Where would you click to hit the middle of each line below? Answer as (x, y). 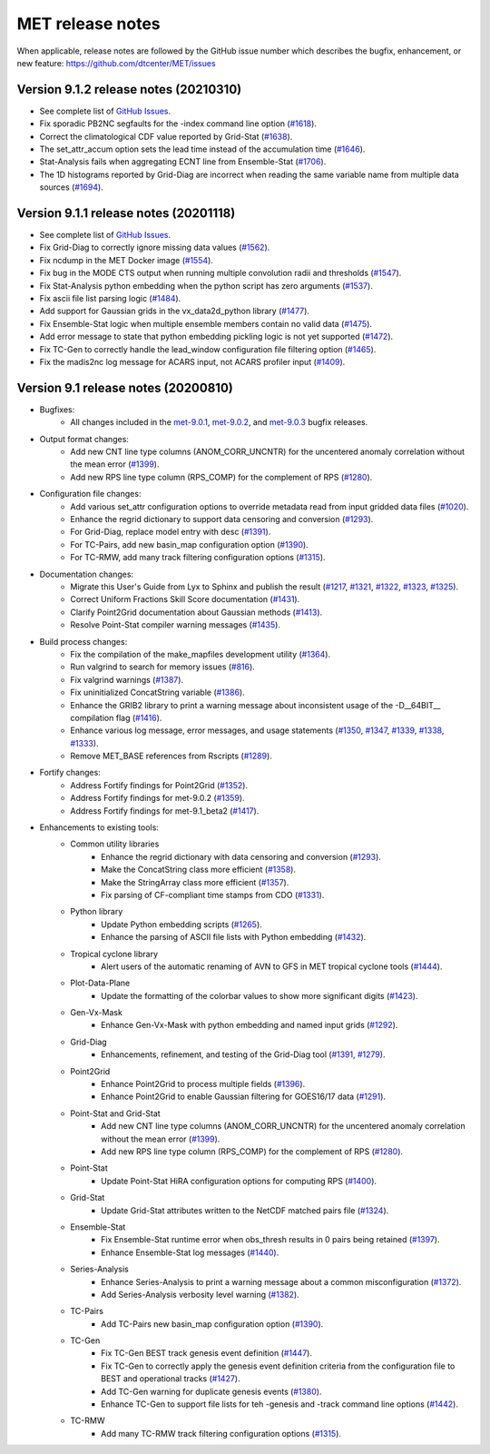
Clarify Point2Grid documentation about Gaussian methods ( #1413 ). (196, 612)
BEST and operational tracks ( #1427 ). (171, 1379)
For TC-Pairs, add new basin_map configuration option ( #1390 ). (189, 544)
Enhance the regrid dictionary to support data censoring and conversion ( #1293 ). (222, 519)
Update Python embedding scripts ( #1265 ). (181, 924)
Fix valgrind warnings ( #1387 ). (127, 679)
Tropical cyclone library (114, 954)
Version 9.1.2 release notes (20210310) (129, 89)
